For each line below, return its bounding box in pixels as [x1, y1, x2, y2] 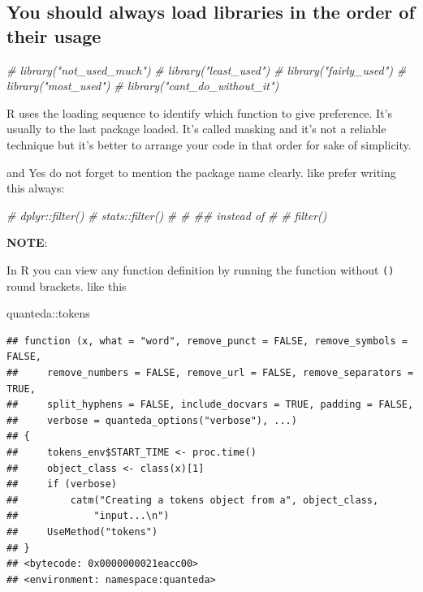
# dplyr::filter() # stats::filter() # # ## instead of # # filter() [6, 206, 327, 223]
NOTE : [6, 234, 48, 251]
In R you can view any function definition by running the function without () [6, 261, 395, 278]
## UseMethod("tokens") [6, 525, 158, 538]
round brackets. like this [6, 277, 127, 294]
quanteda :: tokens [6, 305, 90, 322]
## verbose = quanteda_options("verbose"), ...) [6, 414, 297, 426]
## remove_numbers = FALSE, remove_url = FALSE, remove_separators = [6, 366, 414, 378]
